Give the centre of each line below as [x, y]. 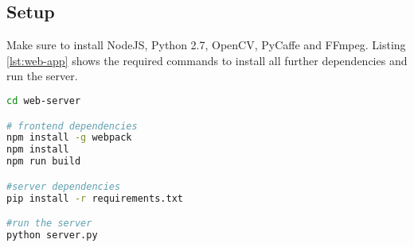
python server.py [52, 235]
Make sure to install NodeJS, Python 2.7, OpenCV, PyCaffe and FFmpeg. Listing [206, 45]
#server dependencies [64, 186]
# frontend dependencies [72, 126]
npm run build [44, 162]
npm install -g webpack [69, 138]
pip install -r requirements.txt [95, 198]
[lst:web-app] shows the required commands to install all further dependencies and [207, 60]
